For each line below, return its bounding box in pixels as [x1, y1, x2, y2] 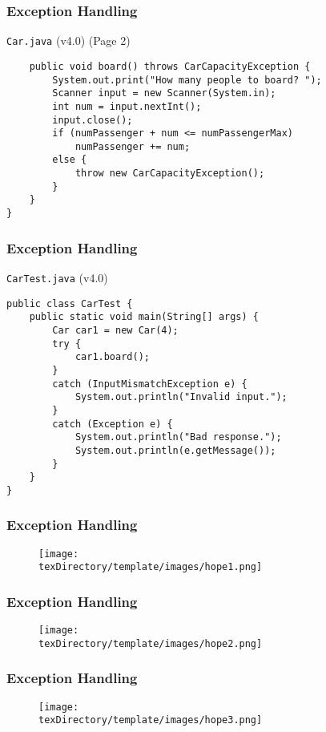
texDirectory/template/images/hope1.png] [38, 561, 263, 573]
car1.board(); [74, 351, 150, 363]
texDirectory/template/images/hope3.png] [38, 714, 263, 726]
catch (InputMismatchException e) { [52, 378, 248, 390]
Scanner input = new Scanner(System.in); [52, 87, 276, 99]
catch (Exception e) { [52, 418, 173, 430]
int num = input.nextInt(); [52, 100, 202, 112]
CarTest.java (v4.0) [6, 269, 108, 285]
